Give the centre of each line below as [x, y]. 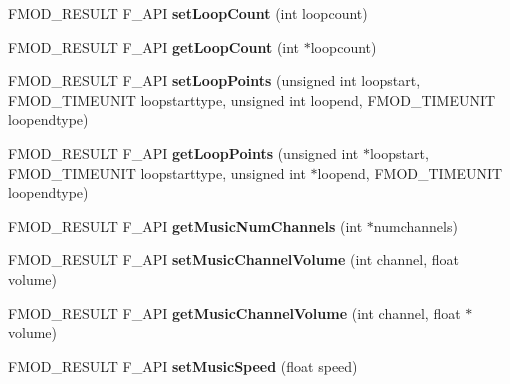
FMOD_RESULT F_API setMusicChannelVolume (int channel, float [233, 259]
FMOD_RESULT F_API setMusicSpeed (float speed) [183, 365]
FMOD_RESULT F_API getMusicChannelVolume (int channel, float [234, 312]
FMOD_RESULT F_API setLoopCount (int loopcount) [188, 13]
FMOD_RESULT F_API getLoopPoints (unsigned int [183, 152]
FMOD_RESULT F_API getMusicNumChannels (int [185, 225]
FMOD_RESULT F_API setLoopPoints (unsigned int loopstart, [214, 80]
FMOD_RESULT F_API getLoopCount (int [154, 46]
